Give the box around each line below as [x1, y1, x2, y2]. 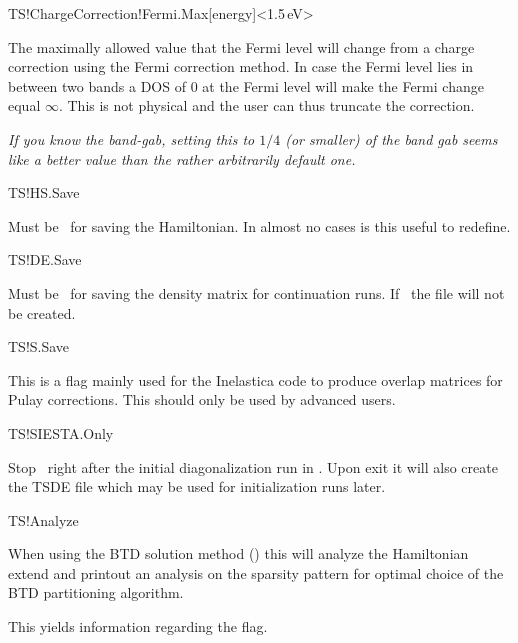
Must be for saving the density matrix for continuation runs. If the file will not [8, 282, 505, 303]
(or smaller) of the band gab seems [285, 128, 498, 149]
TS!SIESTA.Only [8, 422, 114, 443]
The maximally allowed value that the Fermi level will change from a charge [8, 36, 475, 57]
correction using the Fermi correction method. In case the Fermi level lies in [8, 56, 474, 77]
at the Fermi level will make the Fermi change [202, 75, 484, 96]
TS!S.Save [8, 336, 70, 357]
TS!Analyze [8, 509, 79, 530]
